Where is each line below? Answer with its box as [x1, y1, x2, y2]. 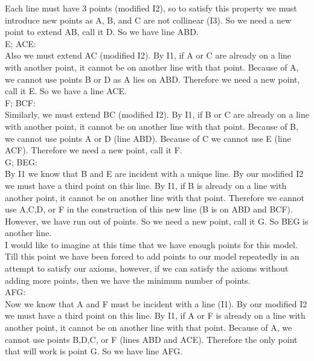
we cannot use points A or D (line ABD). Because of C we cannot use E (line [5, 132, 291, 144]
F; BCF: [5, 96, 36, 109]
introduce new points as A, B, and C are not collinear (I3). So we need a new [5, 13, 292, 26]
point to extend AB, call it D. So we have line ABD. [5, 25, 199, 38]
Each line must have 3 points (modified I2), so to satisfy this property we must [5, 2, 297, 14]
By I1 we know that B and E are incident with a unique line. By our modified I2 [5, 167, 304, 180]
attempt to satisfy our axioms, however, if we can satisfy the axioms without [5, 262, 289, 275]
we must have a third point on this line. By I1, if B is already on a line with [5, 179, 287, 191]
